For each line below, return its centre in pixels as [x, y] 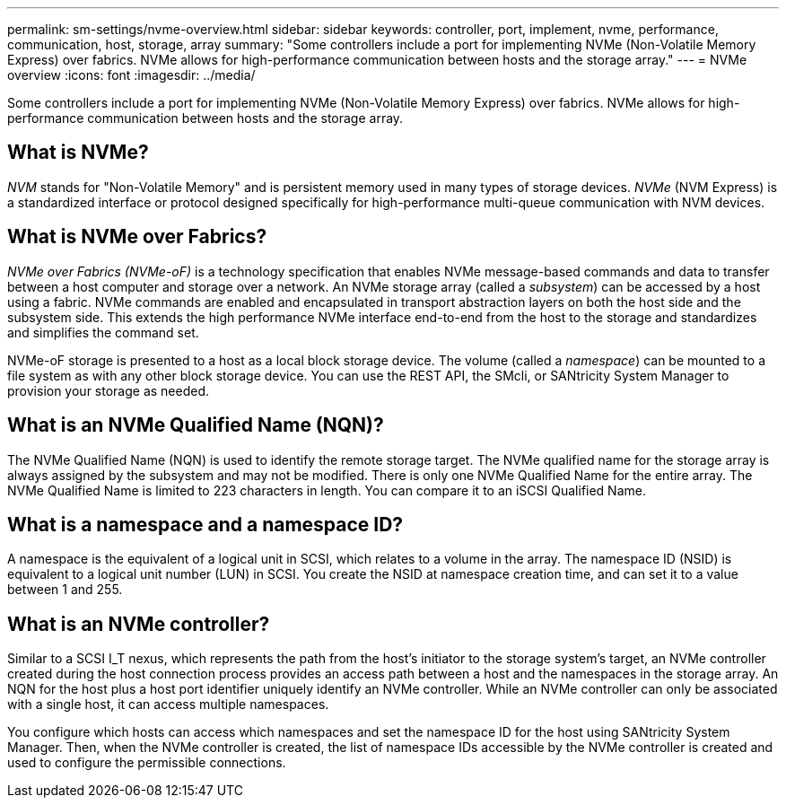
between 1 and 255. [65, 590]
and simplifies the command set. [103, 332]
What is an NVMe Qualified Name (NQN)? [196, 425]
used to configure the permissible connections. [147, 763]
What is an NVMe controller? [139, 624]
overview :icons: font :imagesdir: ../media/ [131, 75]
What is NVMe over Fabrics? [137, 237]
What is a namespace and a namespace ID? [205, 524]
